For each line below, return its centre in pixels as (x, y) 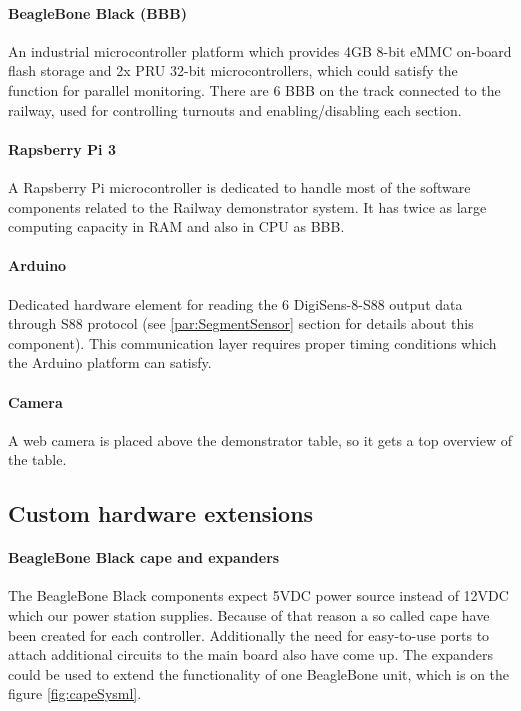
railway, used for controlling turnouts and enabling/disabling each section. (235, 109)
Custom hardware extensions (161, 513)
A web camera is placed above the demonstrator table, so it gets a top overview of (260, 439)
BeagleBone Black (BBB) (97, 12)
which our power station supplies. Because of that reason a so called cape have (249, 615)
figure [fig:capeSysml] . (75, 693)
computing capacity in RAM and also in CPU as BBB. (176, 226)
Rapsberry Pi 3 (62, 148)
